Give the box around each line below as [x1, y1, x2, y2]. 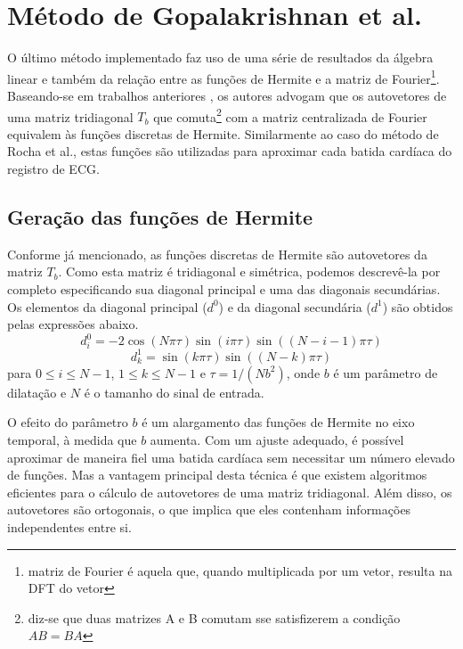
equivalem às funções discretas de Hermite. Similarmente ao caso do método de [7, 124, 439, 143]
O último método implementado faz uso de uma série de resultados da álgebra [7, 48, 434, 67]
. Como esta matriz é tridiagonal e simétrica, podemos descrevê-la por [58, 262, 441, 281]
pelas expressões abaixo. [7, 315, 139, 333]
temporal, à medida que [7, 430, 137, 448]
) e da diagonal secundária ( [218, 297, 371, 316]
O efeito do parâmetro [7, 413, 128, 431]
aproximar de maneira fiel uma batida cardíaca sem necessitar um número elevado [7, 448, 455, 466]
